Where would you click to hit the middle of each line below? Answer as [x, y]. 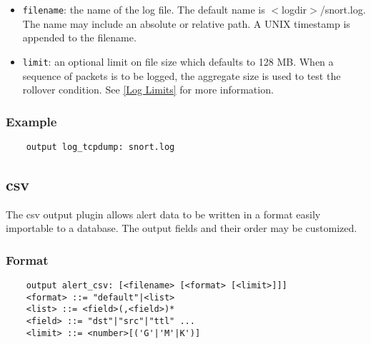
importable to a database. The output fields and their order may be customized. [182, 228]
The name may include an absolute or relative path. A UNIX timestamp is [186, 23]
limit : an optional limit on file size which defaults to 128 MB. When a [178, 61]
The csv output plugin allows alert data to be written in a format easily [163, 214]
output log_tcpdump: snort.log [100, 147]
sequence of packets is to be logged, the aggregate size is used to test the [182, 75]
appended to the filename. [79, 37]
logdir [295, 9]
